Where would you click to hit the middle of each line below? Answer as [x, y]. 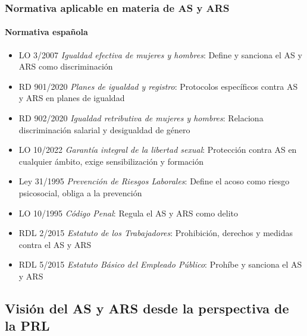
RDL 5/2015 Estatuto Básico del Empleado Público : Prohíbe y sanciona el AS [160, 264]
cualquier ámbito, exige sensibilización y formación [111, 161]
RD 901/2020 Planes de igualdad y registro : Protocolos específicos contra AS [158, 86]
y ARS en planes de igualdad [72, 98]
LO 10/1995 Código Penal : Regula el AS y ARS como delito [129, 213]
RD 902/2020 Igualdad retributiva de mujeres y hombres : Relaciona [141, 118]
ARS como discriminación [66, 66]
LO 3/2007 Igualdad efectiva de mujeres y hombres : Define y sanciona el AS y [160, 54]
